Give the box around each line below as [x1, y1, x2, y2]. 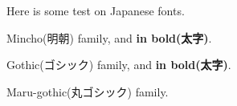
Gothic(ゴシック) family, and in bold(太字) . [6, 56, 231, 73]
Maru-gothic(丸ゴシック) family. [6, 83, 169, 100]
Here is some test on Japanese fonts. [6, 2, 185, 18]
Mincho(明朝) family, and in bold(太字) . [6, 29, 212, 46]
